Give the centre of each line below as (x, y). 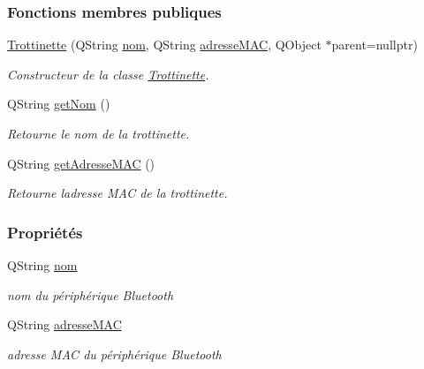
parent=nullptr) (375, 45)
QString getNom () (59, 104)
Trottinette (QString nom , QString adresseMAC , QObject (164, 45)
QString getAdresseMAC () (81, 163)
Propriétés (45, 232)
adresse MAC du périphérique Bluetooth (114, 354)
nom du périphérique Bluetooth (91, 294)
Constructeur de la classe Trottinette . (108, 74)
